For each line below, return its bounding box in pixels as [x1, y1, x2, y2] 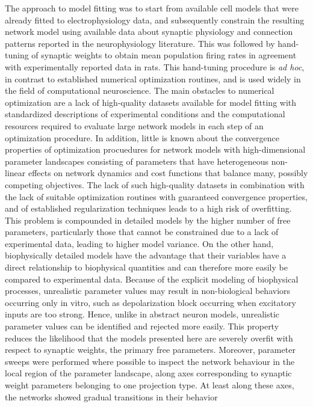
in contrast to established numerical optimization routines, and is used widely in [5, 72, 301, 85]
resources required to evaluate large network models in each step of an [5, 119, 264, 132]
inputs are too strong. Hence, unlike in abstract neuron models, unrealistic [5, 308, 279, 320]
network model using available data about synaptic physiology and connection [5, 25, 293, 38]
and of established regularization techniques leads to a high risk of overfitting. [5, 202, 292, 215]
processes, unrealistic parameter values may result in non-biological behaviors [5, 284, 291, 297]
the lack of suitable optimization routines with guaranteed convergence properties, [5, 190, 308, 203]
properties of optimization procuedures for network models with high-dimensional [5, 143, 306, 156]
